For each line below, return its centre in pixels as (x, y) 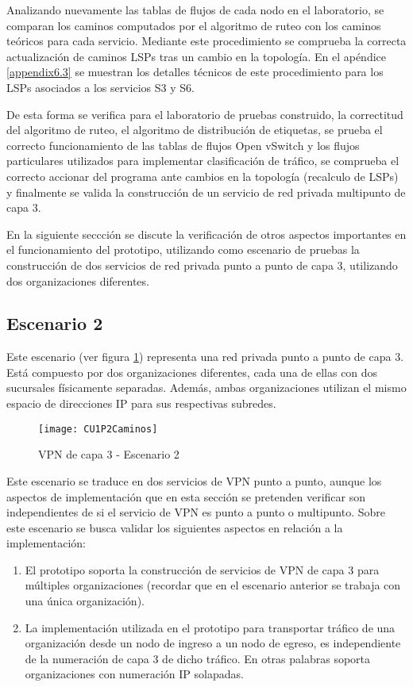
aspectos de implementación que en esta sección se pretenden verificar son (186, 496)
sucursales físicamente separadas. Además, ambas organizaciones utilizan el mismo (206, 388)
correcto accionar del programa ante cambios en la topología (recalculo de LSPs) (203, 176)
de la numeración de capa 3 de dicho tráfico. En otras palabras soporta (198, 658)
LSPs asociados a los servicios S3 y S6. (100, 87)
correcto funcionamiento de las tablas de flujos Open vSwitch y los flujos (183, 145)
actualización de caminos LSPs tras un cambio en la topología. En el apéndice (197, 56)
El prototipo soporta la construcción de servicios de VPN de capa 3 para (202, 569)
